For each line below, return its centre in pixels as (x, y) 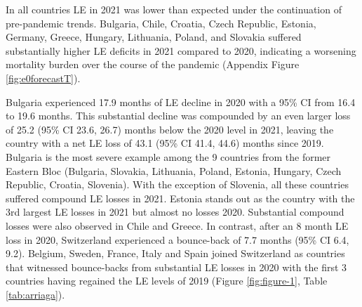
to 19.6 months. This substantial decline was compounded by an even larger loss (178, 116)
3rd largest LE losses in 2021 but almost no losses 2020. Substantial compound (175, 212)
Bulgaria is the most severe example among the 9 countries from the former (168, 156)
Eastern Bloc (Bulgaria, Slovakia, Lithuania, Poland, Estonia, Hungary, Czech (174, 170)
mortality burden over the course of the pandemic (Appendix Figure (153, 64)
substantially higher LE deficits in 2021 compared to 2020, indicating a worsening (181, 50)
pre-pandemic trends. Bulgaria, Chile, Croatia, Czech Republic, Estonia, (161, 23)
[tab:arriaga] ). (35, 294)
